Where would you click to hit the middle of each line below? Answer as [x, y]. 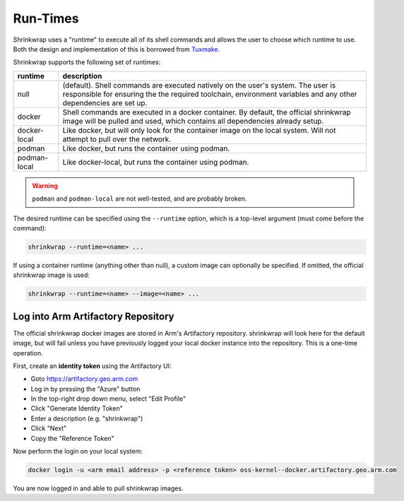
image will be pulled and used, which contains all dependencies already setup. [193, 121]
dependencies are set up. [105, 102]
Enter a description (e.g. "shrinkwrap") [87, 418]
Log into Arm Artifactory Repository [94, 316]
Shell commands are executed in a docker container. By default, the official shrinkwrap [207, 112]
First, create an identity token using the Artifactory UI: [92, 366]
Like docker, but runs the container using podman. [146, 148]
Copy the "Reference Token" [72, 438]
